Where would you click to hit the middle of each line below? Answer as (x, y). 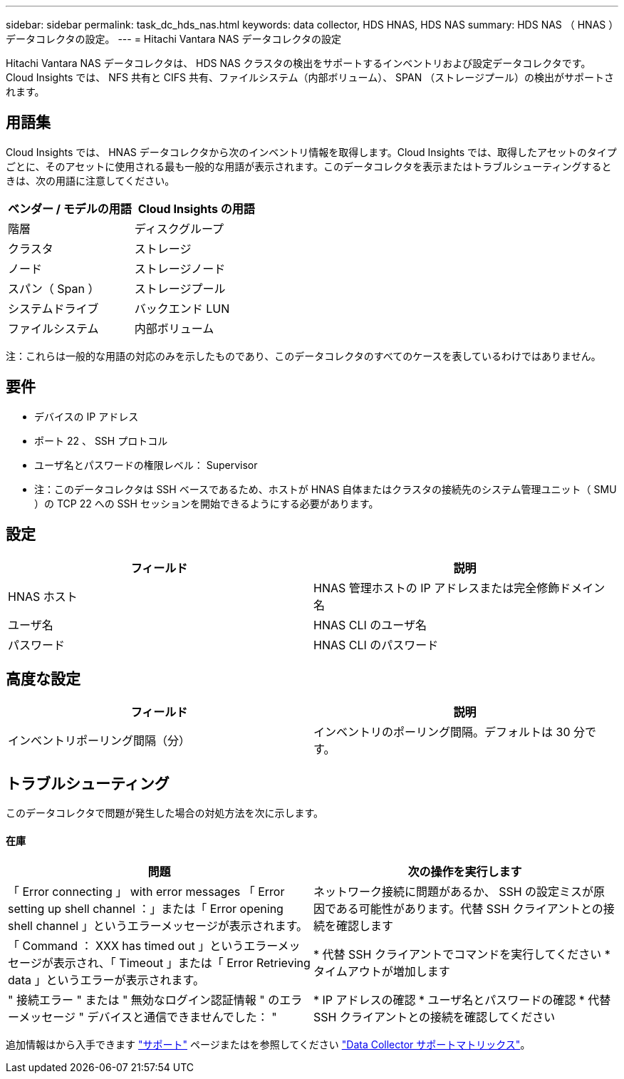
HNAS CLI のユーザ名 (370, 625)
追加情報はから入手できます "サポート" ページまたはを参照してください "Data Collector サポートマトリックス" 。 (268, 1045)
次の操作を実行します (465, 872)
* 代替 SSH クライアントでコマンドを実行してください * (462, 955)
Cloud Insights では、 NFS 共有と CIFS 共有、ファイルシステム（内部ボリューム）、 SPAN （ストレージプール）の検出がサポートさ (310, 77)
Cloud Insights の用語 (196, 208)
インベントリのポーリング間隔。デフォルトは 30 (442, 732)
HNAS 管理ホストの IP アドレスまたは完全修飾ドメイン (459, 588)
